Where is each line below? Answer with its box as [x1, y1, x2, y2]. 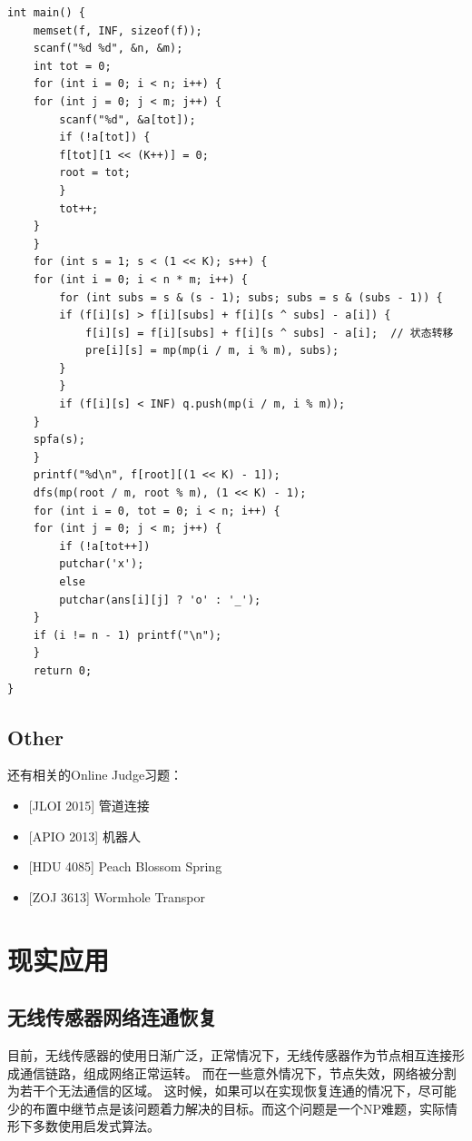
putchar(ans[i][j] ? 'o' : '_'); [59, 593, 261, 606]
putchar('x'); [59, 557, 144, 571]
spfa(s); [33, 433, 85, 447]
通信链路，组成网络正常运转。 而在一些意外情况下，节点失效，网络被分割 [19, 1063, 457, 1082]
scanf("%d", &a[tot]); [59, 113, 196, 126]
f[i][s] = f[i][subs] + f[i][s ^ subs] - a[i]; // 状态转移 [84, 326, 454, 339]
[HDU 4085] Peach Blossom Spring [28, 857, 222, 876]
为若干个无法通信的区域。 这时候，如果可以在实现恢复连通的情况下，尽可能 [7, 1081, 457, 1100]
